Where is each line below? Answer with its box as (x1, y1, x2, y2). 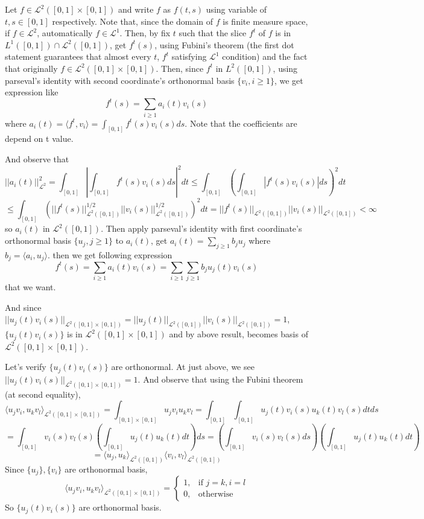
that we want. (5, 281, 56, 293)
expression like (5, 86, 59, 98)
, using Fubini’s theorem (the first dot (154, 38, 294, 51)
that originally (5, 62, 58, 74)
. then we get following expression (48, 248, 172, 261)
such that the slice (179, 27, 247, 39)
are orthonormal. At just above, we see (111, 360, 255, 373)
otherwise (198, 489, 233, 498)
